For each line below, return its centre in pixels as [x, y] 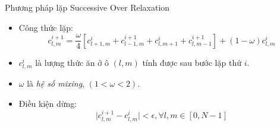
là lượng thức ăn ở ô [72, 63]
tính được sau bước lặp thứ [192, 63]
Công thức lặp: [46, 27]
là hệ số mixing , [56, 83]
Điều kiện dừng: [48, 103]
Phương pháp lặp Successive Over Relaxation [87, 7]
